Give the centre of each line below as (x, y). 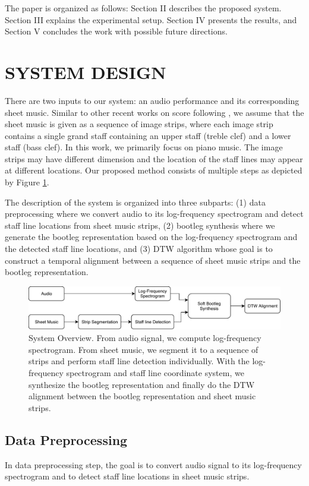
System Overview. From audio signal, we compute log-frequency (145, 338)
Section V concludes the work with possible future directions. (116, 31)
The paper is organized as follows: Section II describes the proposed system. (143, 8)
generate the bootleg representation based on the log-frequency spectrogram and (151, 237)
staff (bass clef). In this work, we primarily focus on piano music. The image (144, 147)
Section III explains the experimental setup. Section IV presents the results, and (151, 19)
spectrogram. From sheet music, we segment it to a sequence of (144, 349)
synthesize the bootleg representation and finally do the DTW (142, 384)
